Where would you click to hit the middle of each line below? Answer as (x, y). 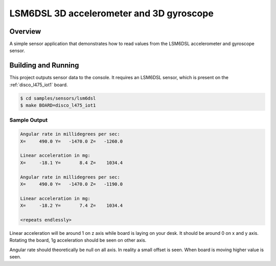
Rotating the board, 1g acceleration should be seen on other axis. (78, 240)
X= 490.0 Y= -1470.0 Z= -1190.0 (71, 184)
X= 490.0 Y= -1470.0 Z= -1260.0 (71, 141)
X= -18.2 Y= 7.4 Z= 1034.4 (71, 206)
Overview (25, 31)
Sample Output (29, 120)
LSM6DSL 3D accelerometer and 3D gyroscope (112, 13)
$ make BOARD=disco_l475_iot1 (58, 105)
